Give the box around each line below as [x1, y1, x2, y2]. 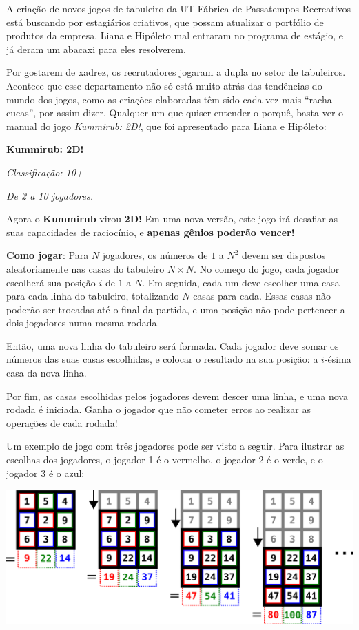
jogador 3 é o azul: [6, 465, 85, 480]
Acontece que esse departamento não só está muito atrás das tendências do [6, 78, 322, 92]
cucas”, [6, 105, 37, 120]
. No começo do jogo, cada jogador [194, 261, 340, 275]
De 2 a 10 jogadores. [6, 188, 93, 202]
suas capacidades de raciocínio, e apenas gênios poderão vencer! [6, 224, 295, 239]
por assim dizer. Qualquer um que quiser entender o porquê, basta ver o [39, 105, 344, 120]
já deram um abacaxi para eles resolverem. [6, 41, 186, 56]
